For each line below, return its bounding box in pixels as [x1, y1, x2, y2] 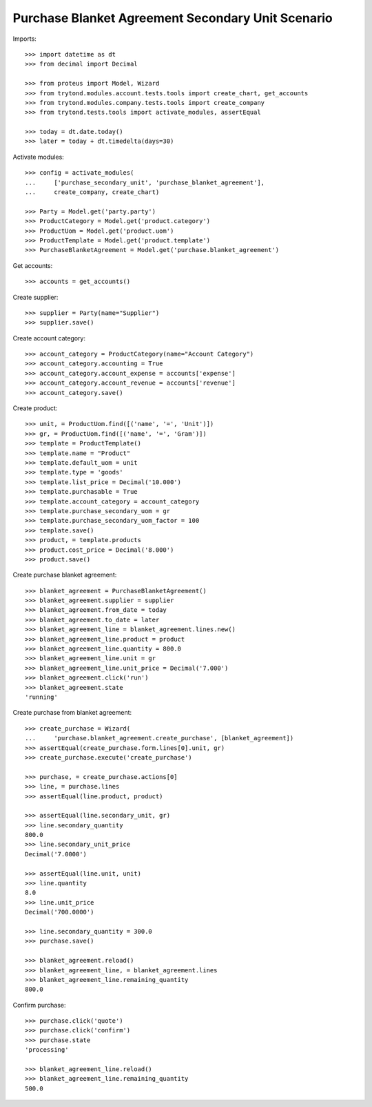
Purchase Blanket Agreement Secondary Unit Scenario [12, 10, 333, 26]
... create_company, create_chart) [25, 189, 160, 196]
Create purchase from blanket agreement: [12, 709, 132, 717]
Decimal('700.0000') [25, 908, 94, 916]
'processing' [25, 1046, 69, 1054]
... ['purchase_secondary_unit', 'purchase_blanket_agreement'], [25, 178, 265, 186]
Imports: [12, 35, 37, 43]
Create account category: [12, 334, 86, 342]
